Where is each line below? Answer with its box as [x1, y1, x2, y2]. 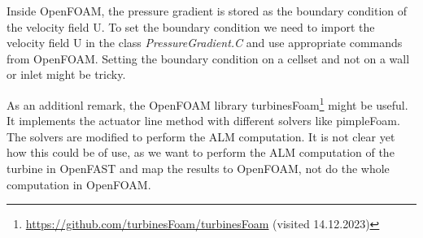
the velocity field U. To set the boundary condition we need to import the [7, 18, 375, 35]
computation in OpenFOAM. [7, 175, 151, 193]
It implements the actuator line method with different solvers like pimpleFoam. [7, 112, 400, 129]
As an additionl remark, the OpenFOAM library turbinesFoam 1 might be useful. [7, 93, 408, 113]
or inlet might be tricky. [7, 66, 126, 83]
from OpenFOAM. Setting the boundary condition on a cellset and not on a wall [7, 50, 410, 67]
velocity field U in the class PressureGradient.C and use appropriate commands [7, 34, 403, 51]
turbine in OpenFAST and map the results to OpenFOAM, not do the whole [7, 160, 390, 176]
